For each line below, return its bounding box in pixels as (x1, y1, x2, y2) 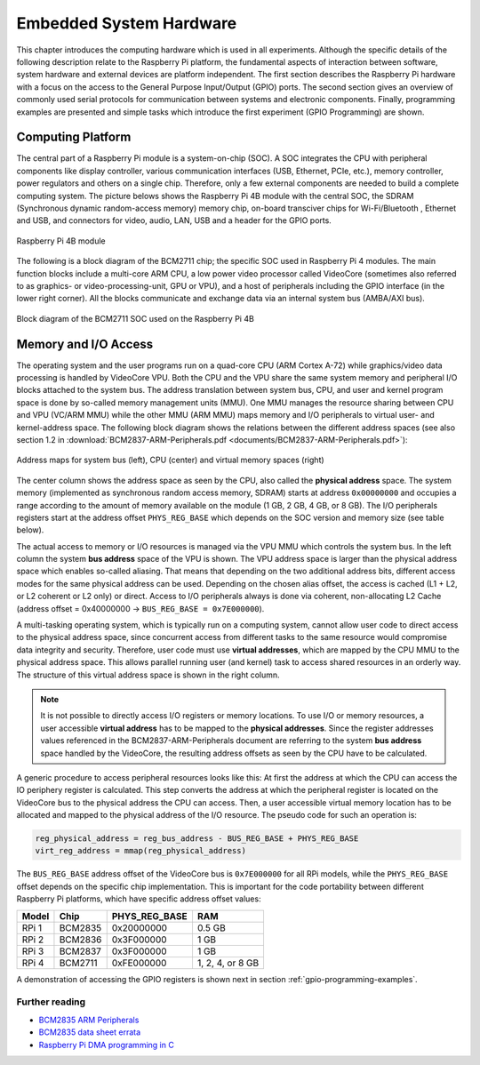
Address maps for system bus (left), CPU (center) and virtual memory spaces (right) (16, 454, 324, 466)
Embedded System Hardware (16, 13, 237, 33)
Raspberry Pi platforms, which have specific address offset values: (16, 893, 261, 904)
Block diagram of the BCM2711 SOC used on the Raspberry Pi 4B (16, 313, 255, 324)
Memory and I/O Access (16, 336, 154, 351)
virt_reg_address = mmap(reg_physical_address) (35, 845, 246, 856)
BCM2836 (59, 933, 102, 946)
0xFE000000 (111, 957, 167, 969)
